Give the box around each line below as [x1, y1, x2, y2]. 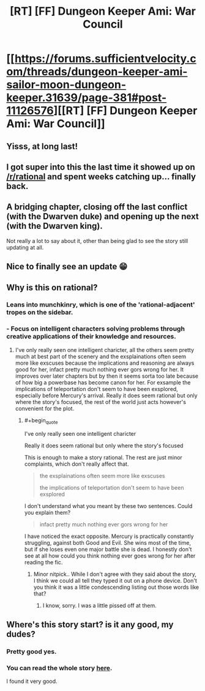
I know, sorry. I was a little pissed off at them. [42, 602, 157, 609]
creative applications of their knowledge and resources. [6, 332, 176, 341]
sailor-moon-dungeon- [6, 78, 127, 92]
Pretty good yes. [6, 647, 57, 656]
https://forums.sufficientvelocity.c [14, 52, 197, 65]
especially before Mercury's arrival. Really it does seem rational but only [15, 392, 198, 399]
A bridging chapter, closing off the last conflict [6, 202, 188, 212]
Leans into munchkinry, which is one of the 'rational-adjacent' [6, 301, 195, 309]
